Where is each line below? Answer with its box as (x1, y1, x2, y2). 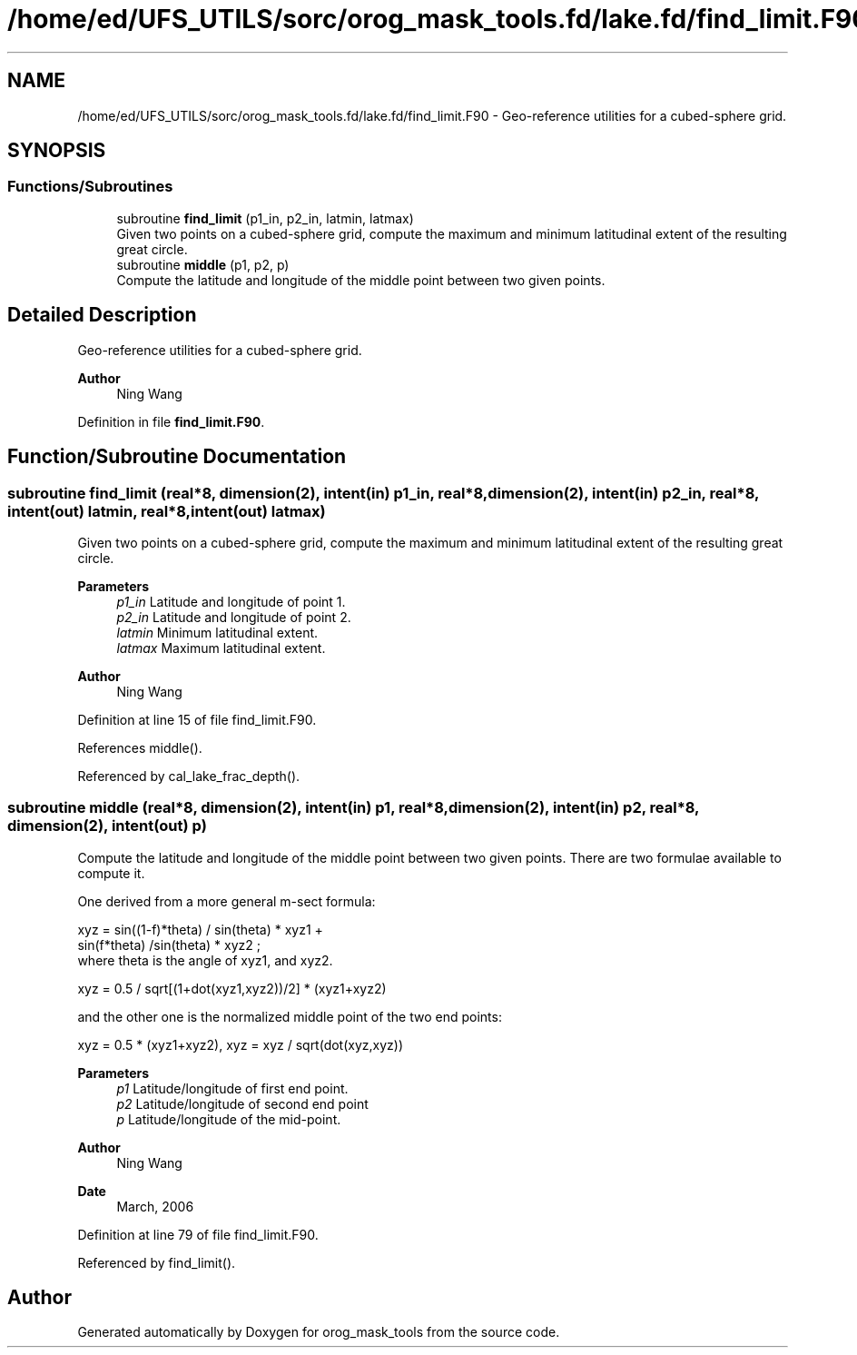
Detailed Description (7, 303, 197, 327)
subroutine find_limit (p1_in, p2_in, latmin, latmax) (116, 210, 414, 226)
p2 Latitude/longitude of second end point (116, 1095, 369, 1112)
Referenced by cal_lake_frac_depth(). (77, 767, 300, 784)
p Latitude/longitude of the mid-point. (116, 1111, 341, 1127)
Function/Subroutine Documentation (7, 445, 347, 469)
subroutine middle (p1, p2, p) (116, 256, 290, 272)
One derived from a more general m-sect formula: (77, 893, 376, 909)
